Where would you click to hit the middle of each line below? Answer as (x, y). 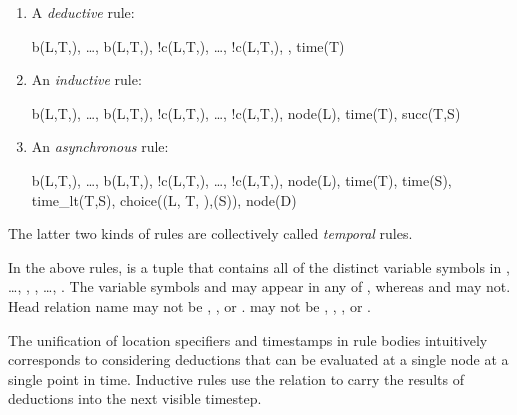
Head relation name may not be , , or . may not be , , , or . (189, 305)
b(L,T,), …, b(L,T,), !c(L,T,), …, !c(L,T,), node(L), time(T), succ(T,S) (246, 112)
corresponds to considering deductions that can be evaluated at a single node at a (258, 359)
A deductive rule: (83, 12)
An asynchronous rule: (100, 146)
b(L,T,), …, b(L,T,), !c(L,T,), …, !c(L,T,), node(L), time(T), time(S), (241, 179)
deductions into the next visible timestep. (135, 398)
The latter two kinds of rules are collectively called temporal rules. (210, 233)
